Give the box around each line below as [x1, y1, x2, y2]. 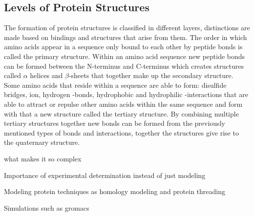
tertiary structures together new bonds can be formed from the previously [4, 118, 225, 128]
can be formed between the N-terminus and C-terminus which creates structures [4, 60, 244, 71]
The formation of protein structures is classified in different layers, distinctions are [4, 22, 250, 33]
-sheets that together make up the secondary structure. [68, 70, 233, 80]
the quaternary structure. [4, 137, 80, 147]
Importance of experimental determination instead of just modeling [4, 170, 206, 180]
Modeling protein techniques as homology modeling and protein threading [4, 186, 225, 196]
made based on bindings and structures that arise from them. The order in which [4, 32, 247, 42]
